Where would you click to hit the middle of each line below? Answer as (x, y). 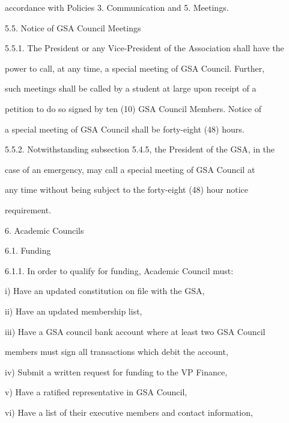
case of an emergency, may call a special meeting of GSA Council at (130, 169)
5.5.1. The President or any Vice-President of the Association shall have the (144, 48)
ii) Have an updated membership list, (74, 311)
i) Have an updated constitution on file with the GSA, (105, 291)
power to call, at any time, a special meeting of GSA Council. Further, (135, 68)
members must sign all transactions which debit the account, (117, 352)
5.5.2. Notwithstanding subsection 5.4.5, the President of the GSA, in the (140, 149)
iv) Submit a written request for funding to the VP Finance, (116, 371)
